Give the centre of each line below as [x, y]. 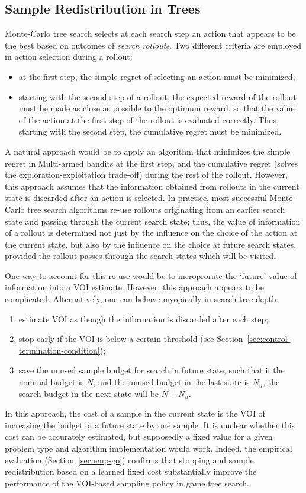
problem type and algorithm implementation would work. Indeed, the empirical [149, 448]
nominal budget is [51, 382]
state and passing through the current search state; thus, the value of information [153, 221]
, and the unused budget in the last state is [171, 382]
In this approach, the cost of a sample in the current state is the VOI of [135, 413]
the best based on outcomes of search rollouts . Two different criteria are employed [153, 45]
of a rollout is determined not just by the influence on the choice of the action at [151, 233]
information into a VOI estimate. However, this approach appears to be [134, 287]
